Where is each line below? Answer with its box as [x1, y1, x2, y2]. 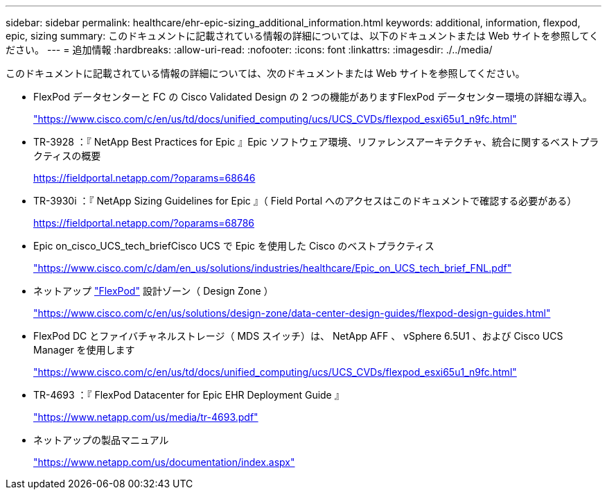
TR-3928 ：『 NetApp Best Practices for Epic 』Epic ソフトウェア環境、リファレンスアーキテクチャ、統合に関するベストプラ [33, 136, 599, 148]
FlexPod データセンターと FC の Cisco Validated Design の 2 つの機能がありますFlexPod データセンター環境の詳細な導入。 [33, 91, 592, 103]
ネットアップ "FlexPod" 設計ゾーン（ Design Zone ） [33, 285, 274, 297]
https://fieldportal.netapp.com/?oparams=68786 [33, 217, 255, 229]
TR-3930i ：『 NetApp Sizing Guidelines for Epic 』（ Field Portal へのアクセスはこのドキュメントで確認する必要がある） [33, 195, 577, 207]
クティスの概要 [33, 150, 101, 162]
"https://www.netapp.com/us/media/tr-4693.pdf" [33, 411, 258, 423]
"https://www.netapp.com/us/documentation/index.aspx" [33, 456, 295, 468]
